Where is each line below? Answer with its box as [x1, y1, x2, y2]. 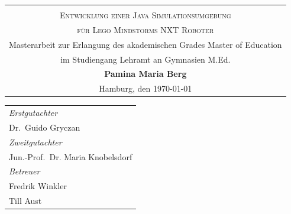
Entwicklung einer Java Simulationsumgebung [59, 9, 231, 21]
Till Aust [9, 194, 42, 207]
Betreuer [9, 165, 40, 177]
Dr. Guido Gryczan [9, 121, 80, 133]
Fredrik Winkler [9, 180, 67, 192]
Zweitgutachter [9, 135, 62, 148]
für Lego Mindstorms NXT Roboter [77, 23, 214, 35]
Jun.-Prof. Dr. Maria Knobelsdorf [9, 150, 132, 163]
